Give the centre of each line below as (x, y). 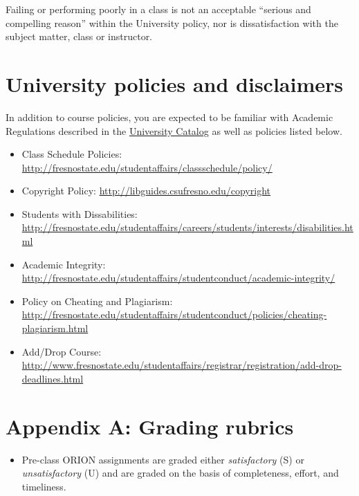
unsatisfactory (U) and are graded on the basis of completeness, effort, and (180, 473)
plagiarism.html (55, 328)
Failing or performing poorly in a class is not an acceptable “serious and (158, 9)
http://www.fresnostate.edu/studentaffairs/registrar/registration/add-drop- (182, 365)
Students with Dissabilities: (80, 213)
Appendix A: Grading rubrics (150, 426)
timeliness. (44, 486)
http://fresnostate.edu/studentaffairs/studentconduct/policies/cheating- (174, 314)
